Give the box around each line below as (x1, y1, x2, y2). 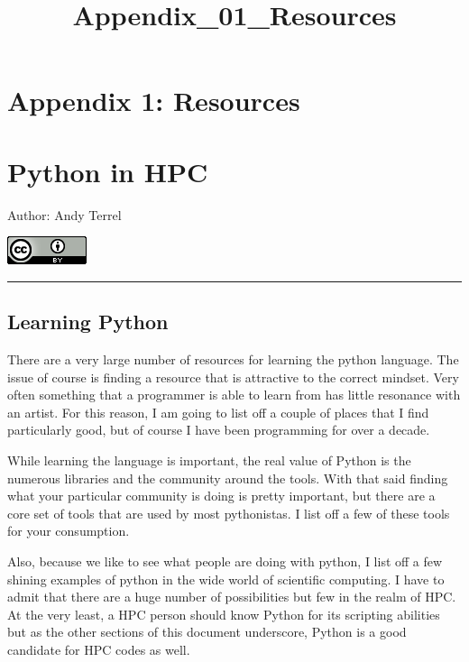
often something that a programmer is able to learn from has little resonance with (7, 385, 461, 404)
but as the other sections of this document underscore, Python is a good (7, 622, 407, 641)
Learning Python (7, 308, 169, 336)
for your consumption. (7, 521, 130, 540)
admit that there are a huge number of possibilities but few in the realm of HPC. (7, 587, 456, 606)
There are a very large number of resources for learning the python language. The (7, 350, 459, 369)
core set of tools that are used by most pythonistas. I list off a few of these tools (7, 503, 450, 522)
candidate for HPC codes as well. (7, 639, 190, 658)
